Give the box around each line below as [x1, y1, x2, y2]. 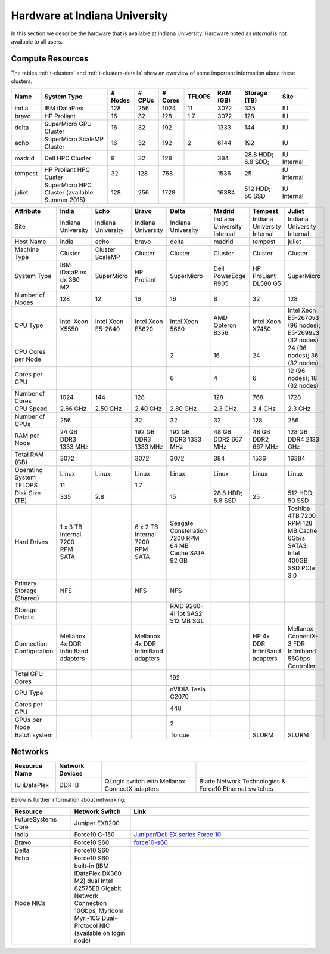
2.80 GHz [170, 405, 197, 413]
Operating [14, 465, 43, 474]
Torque [170, 731, 190, 739]
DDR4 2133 [288, 435, 320, 443]
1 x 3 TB [60, 523, 83, 531]
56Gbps [288, 654, 310, 662]
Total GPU [14, 669, 43, 678]
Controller [288, 662, 316, 670]
